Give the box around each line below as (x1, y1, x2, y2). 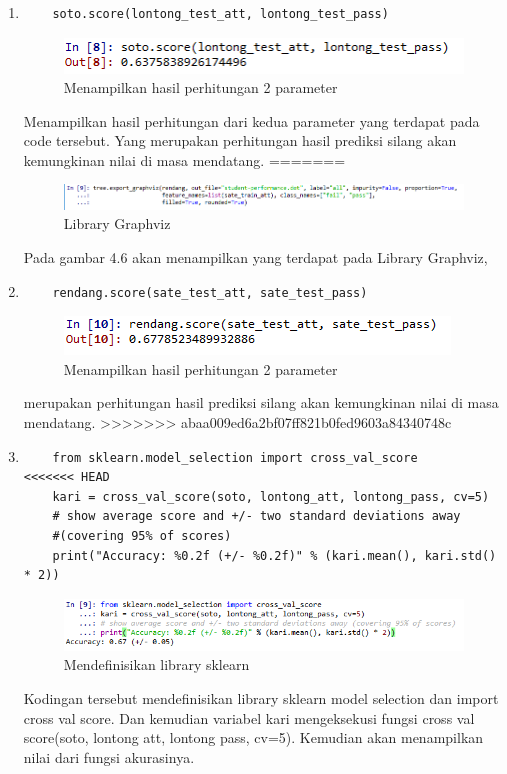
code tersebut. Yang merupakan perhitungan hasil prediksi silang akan (23, 130, 457, 151)
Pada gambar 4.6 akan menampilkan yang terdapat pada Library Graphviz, (23, 247, 488, 267)
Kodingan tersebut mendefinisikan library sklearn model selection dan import (23, 687, 499, 708)
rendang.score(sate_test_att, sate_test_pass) (52, 285, 368, 300)
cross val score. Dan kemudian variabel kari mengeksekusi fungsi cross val (23, 707, 475, 728)
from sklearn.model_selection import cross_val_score (52, 450, 418, 465)
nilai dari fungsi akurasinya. (23, 746, 195, 767)
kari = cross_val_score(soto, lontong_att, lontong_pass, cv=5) (52, 489, 490, 504)
